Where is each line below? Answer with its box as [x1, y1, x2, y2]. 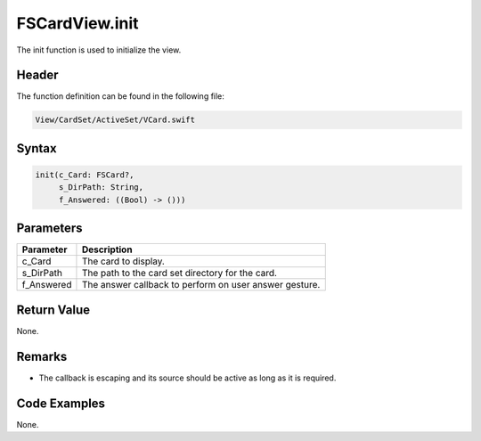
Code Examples [16, 396, 106, 411]
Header [16, 68, 59, 83]
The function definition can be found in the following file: [16, 91, 224, 102]
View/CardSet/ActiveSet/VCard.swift [35, 115, 196, 125]
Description [81, 243, 133, 256]
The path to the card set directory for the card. [81, 267, 278, 280]
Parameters [16, 221, 83, 236]
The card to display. [81, 255, 165, 267]
